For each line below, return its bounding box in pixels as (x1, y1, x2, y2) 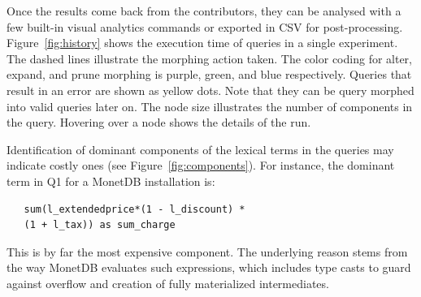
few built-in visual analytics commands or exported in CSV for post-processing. (7, 18, 403, 35)
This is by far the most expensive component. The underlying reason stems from (7, 243, 408, 260)
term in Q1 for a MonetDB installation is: (7, 172, 215, 189)
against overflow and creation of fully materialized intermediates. (7, 274, 329, 291)
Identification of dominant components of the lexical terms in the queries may (7, 140, 394, 157)
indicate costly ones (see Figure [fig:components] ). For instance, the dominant (7, 157, 395, 174)
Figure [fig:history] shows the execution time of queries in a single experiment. (7, 34, 398, 51)
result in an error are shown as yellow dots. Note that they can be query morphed (7, 81, 414, 98)
